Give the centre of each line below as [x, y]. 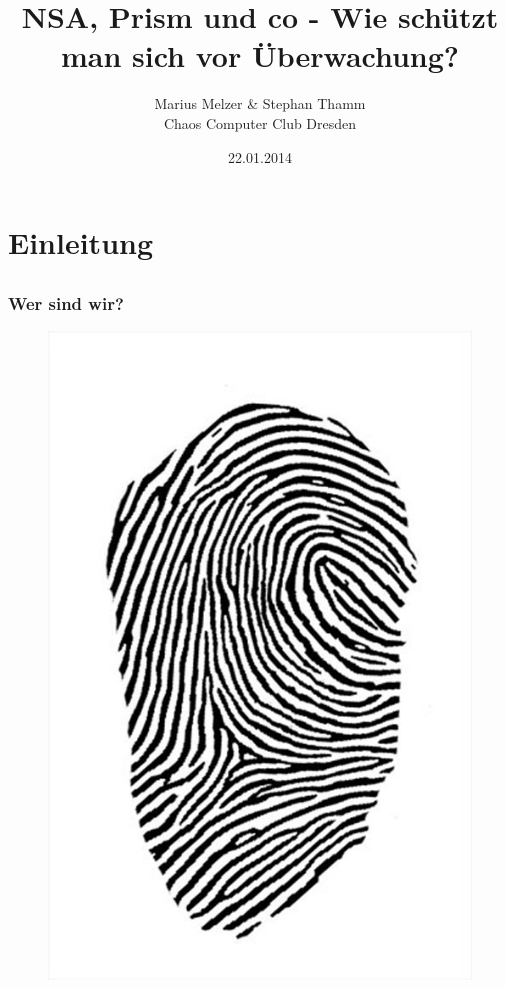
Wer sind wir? [66, 302]
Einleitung [81, 242]
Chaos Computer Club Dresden [260, 122]
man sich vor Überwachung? [260, 55]
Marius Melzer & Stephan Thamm [260, 103]
